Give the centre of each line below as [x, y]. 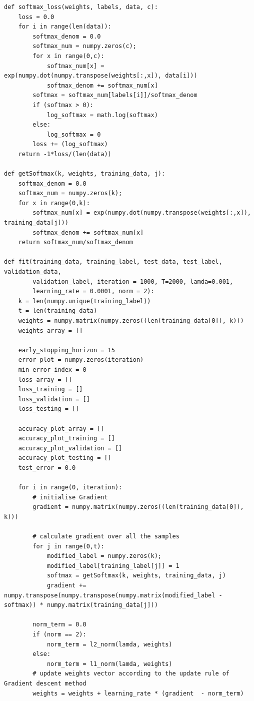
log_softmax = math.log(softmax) [102, 115]
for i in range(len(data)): [65, 27]
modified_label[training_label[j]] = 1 [113, 566]
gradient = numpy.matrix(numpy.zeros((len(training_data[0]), [138, 507]
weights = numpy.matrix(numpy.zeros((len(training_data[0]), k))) [131, 321]
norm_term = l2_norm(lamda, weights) [109, 644]
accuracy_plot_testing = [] [65, 458]
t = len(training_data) [58, 311]
